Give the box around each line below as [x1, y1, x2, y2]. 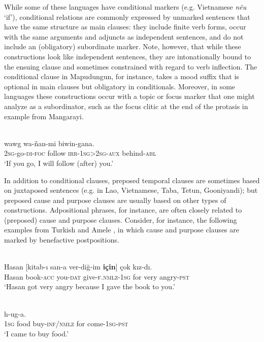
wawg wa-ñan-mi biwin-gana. [4, 138, 94, 148]
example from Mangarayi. [4, 111, 84, 121]
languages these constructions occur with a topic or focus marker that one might [4, 91, 255, 101]
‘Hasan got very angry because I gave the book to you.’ [4, 281, 175, 292]
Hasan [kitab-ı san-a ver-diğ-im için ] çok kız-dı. [4, 261, 152, 272]
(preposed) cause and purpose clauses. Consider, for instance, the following [4, 214, 237, 225]
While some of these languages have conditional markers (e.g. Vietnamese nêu [4, 2, 247, 12]
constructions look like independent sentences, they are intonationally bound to [4, 51, 251, 61]
